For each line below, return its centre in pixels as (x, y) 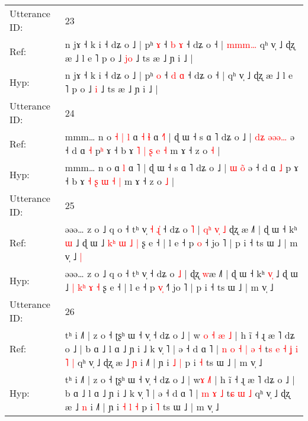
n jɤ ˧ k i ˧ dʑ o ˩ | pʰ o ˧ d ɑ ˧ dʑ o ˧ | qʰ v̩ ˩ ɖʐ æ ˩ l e (179, 75)
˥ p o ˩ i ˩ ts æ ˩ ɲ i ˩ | (111, 89)
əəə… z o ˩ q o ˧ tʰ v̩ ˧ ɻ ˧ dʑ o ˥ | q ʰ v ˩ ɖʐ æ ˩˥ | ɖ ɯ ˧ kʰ (181, 229)
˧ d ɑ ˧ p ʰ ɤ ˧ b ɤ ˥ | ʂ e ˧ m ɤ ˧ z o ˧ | (142, 150)
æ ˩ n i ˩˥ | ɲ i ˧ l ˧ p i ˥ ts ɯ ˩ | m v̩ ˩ (142, 406)
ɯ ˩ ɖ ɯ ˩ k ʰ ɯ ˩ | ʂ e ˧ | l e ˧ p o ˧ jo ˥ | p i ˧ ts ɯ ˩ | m (181, 242)
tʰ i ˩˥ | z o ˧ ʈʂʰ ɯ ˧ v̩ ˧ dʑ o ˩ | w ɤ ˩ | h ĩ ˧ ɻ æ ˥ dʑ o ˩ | (180, 379)
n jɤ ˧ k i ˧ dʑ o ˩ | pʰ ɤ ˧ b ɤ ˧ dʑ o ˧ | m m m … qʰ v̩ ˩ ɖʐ (180, 44)
